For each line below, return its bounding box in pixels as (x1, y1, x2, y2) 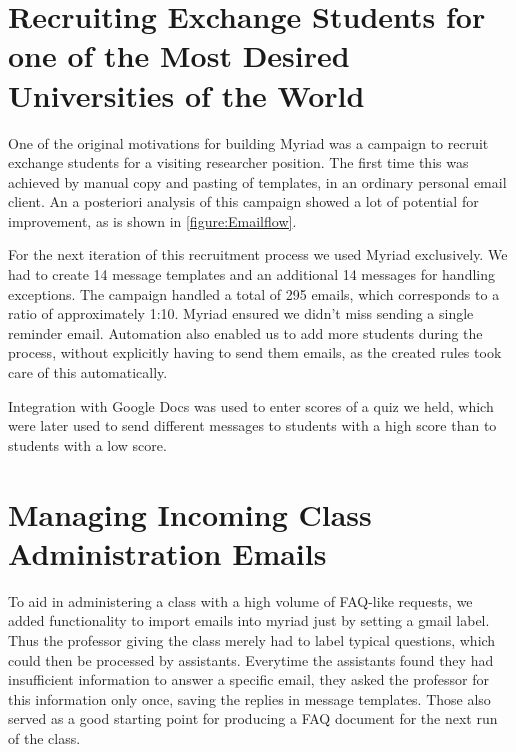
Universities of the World (8, 74, 365, 115)
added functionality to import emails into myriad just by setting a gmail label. (8, 610, 490, 631)
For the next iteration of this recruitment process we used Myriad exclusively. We (8, 244, 508, 265)
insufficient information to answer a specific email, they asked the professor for (8, 669, 489, 690)
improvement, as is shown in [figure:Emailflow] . (8, 210, 297, 231)
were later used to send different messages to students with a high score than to (8, 415, 497, 436)
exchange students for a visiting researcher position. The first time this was (8, 152, 469, 173)
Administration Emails (8, 532, 327, 573)
